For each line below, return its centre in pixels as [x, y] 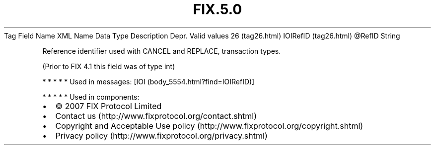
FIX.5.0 [217, 9]
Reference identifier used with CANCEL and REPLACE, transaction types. [162, 51]
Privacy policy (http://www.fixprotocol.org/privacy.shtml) [161, 135]
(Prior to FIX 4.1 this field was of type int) [109, 66]
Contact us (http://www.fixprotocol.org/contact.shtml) [156, 116]
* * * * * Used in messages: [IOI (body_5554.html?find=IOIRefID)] [148, 81]
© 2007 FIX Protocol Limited [109, 106]
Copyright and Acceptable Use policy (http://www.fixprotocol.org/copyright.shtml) [209, 126]
